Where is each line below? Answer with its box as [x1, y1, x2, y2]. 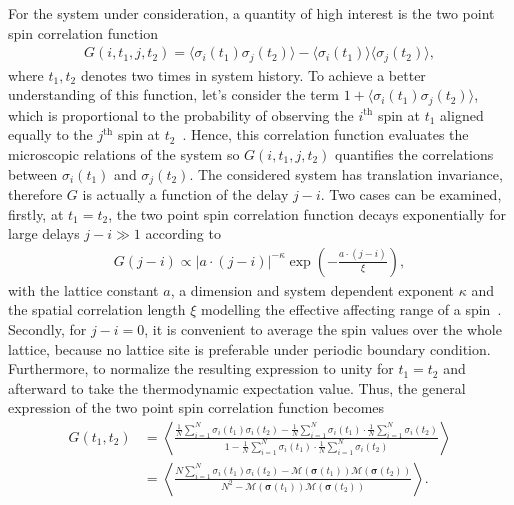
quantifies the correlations [335, 143, 494, 164]
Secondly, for [8, 318, 87, 339]
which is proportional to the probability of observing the [8, 104, 354, 125]
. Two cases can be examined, [320, 183, 502, 204]
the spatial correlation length [8, 299, 186, 320]
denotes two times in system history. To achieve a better [80, 64, 426, 85]
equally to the [8, 124, 93, 145]
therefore [8, 183, 63, 204]
